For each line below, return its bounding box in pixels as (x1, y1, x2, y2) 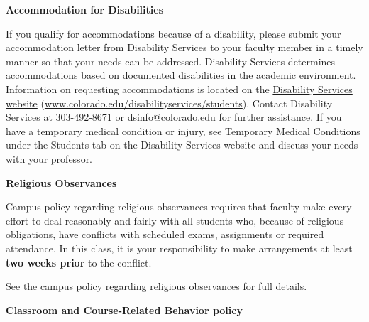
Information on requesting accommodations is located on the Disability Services (6, 81, 353, 96)
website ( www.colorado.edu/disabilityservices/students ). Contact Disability (6, 95, 333, 110)
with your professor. (6, 151, 93, 166)
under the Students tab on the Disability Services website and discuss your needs (6, 137, 358, 152)
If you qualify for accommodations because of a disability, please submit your (6, 26, 341, 41)
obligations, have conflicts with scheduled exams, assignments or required (6, 227, 324, 242)
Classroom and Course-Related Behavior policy (6, 302, 243, 317)
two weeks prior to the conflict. (6, 254, 152, 269)
